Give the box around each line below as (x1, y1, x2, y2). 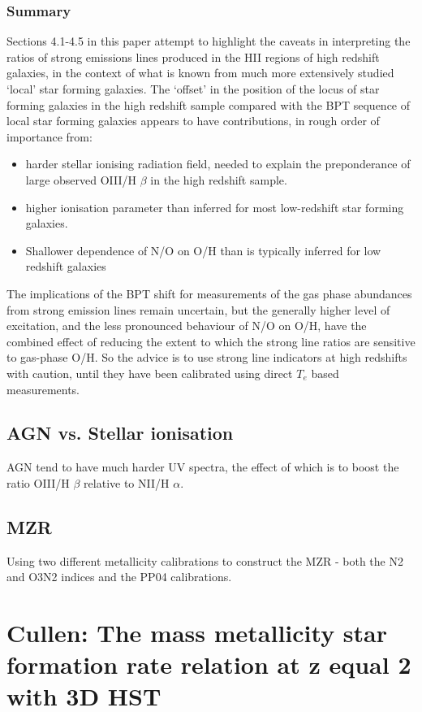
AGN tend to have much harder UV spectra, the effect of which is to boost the (6, 458, 399, 475)
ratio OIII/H (6, 474, 70, 491)
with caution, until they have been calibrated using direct (6, 364, 293, 381)
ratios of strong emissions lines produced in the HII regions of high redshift (6, 48, 380, 65)
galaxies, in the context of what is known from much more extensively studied (6, 64, 394, 81)
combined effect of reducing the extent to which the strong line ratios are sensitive (6, 332, 416, 349)
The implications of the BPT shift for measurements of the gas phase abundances (6, 284, 412, 302)
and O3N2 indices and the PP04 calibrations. (6, 568, 232, 585)
